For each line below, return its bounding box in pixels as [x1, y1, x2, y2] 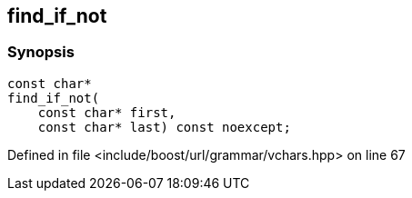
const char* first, [37, 104, 176, 120]
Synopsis [7, 43, 75, 62]
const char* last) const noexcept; [37, 119, 291, 134]
